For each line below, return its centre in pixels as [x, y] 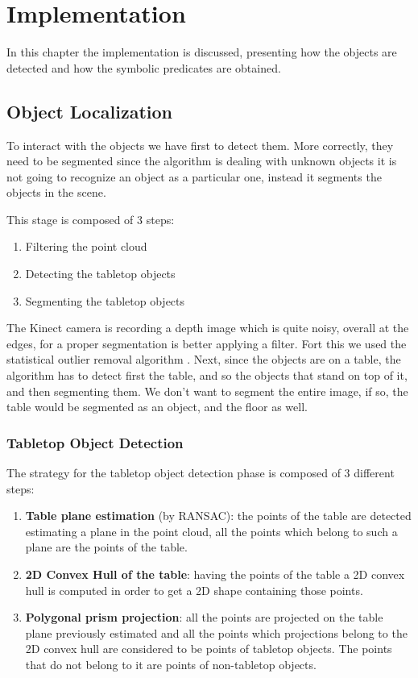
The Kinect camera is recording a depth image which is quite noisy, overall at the [208, 328]
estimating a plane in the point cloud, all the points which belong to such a [211, 531]
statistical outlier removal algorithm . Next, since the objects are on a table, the [204, 359]
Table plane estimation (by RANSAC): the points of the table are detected [218, 516]
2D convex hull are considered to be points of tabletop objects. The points [209, 649]
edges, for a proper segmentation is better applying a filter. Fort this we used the [207, 343]
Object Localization [90, 111]
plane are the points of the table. [106, 547]
